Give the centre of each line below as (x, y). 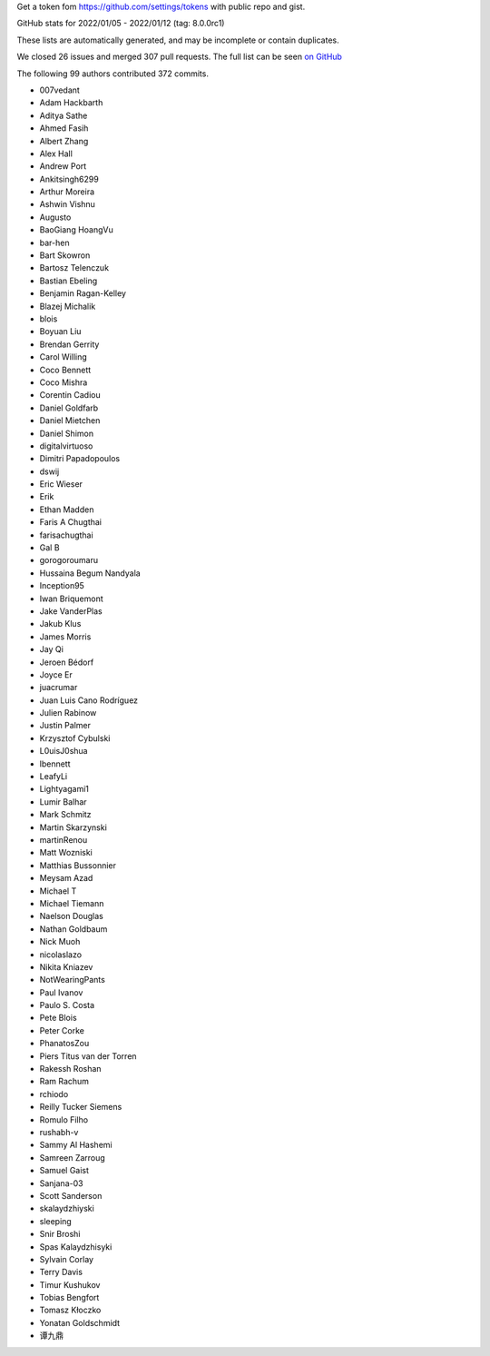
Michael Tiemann (72, 903)
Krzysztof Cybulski (75, 738)
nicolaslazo (60, 955)
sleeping (55, 1221)
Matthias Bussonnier (78, 865)
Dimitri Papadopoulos (80, 459)
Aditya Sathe (64, 115)
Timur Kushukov (70, 1284)
